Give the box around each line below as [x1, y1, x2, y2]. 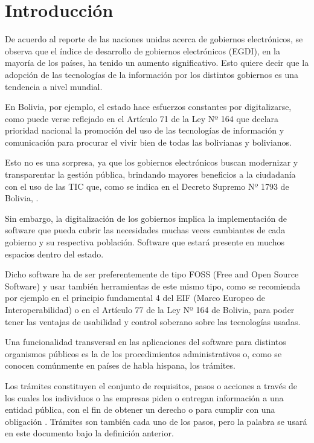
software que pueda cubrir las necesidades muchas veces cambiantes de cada [5, 224, 286, 236]
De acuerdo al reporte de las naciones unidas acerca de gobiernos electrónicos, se [5, 33, 303, 45]
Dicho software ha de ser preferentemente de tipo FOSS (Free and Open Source [5, 268, 299, 280]
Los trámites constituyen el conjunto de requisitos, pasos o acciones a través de [5, 379, 297, 392]
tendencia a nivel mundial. [5, 80, 103, 92]
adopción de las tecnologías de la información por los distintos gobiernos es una [5, 68, 298, 80]
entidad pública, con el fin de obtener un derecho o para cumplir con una [5, 403, 275, 416]
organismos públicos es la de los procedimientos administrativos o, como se [5, 347, 282, 360]
